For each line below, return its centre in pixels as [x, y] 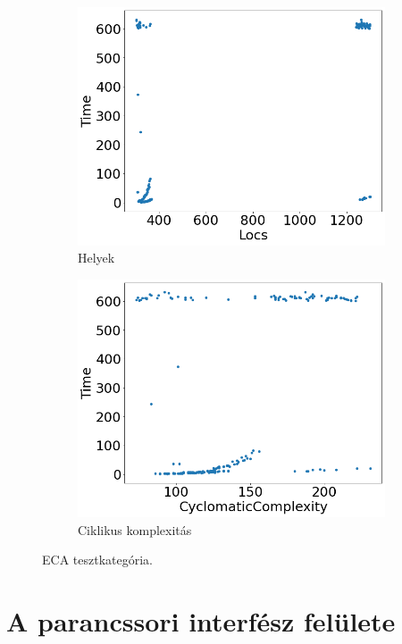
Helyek [96, 258]
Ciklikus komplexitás [135, 529]
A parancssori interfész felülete [201, 621]
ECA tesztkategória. [97, 560]
